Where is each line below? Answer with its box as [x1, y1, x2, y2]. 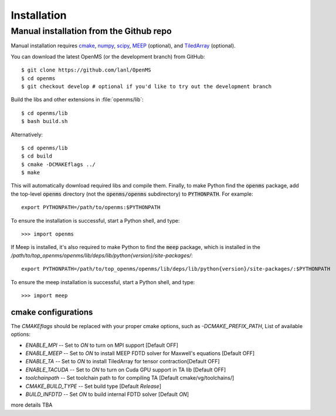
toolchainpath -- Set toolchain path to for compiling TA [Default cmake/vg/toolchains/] [25, 374, 235, 381]
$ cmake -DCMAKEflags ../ [21, 161, 96, 168]
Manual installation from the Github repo [11, 26, 172, 36]
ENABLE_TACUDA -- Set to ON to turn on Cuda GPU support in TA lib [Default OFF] [25, 366, 226, 373]
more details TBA [11, 401, 53, 408]
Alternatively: [11, 131, 43, 138]
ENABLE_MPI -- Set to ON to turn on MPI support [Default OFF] [25, 342, 179, 349]
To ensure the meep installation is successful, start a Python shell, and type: [11, 278, 195, 285]
